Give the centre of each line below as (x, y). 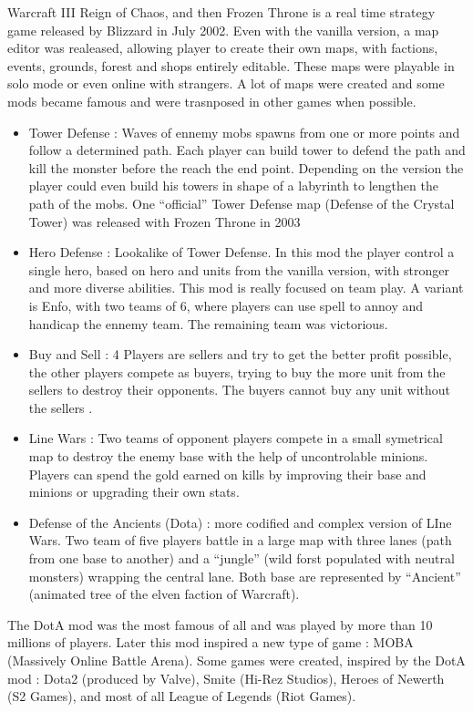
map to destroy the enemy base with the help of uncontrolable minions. (228, 456)
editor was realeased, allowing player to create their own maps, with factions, (223, 48)
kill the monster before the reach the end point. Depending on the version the (246, 167)
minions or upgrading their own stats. (134, 492)
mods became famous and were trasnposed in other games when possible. (212, 101)
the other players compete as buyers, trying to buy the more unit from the (237, 371)
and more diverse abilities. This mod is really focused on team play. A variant (246, 288)
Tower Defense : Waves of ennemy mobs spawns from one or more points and (244, 132)
